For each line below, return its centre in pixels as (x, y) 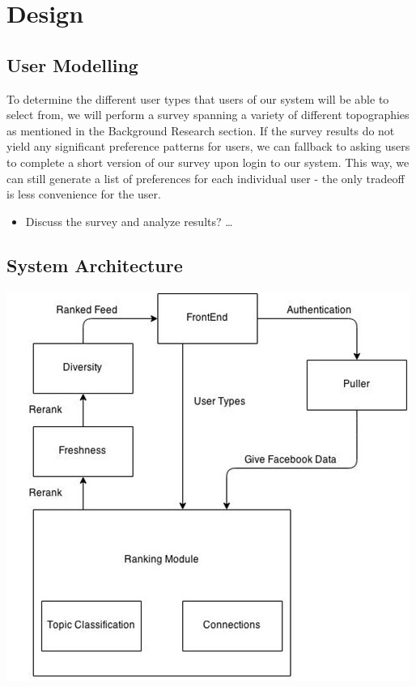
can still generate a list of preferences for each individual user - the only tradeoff (206, 178)
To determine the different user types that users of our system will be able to (198, 98)
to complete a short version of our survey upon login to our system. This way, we (208, 162)
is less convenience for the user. (84, 194)
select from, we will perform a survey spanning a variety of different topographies (208, 115)
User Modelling (72, 64)
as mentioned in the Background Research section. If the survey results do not (201, 130)
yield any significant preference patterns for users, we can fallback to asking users (208, 146)
